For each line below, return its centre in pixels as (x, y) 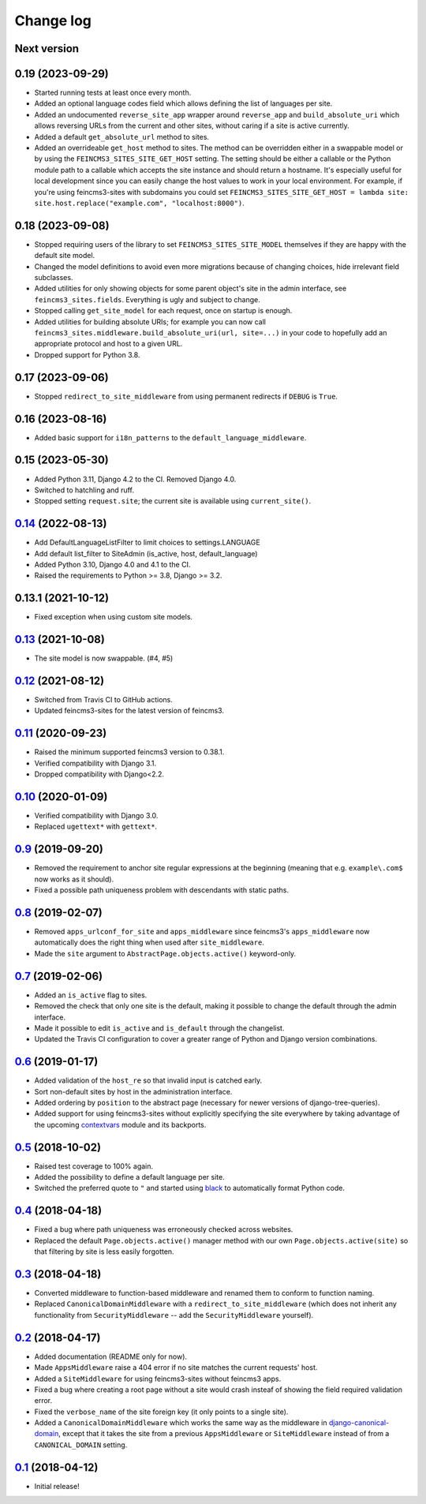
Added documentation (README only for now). (111, 1356)
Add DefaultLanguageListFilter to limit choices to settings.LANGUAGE (147, 542)
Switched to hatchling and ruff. (84, 490)
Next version (47, 49)
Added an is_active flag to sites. (91, 995)
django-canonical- (359, 1423)
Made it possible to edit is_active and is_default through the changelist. (159, 1028)
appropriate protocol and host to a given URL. (108, 344)
